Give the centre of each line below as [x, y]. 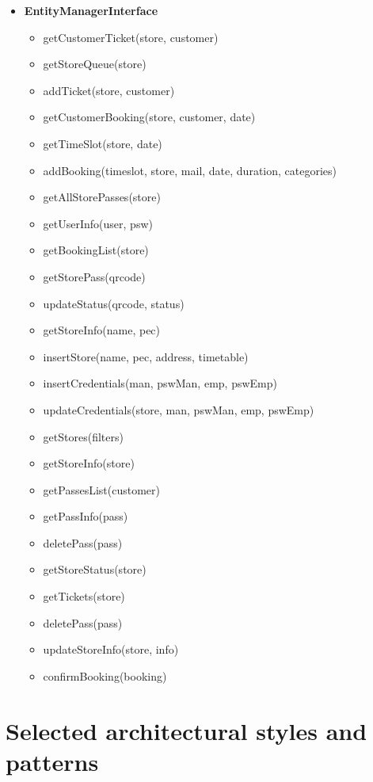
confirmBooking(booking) [105, 675]
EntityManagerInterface [91, 10]
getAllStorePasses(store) [102, 197]
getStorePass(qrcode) [94, 276]
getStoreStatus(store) [95, 569]
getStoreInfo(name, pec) [102, 330]
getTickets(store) [84, 596]
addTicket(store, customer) [109, 90]
